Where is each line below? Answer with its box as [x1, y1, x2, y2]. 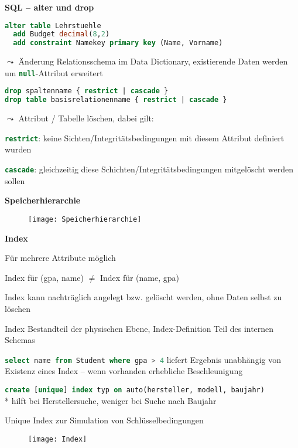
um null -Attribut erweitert [5, 66, 103, 79]
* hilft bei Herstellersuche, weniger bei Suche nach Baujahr [5, 394, 217, 406]
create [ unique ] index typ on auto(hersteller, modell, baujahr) [5, 385, 265, 394]
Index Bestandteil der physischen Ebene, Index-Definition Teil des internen [5, 322, 274, 334]
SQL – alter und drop [5, 1, 94, 13]
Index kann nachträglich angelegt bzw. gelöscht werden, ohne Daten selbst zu [5, 291, 282, 303]
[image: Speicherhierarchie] [28, 215, 142, 223]
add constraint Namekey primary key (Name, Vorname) [13, 39, 223, 47]
